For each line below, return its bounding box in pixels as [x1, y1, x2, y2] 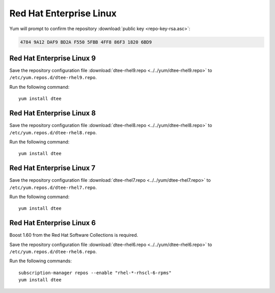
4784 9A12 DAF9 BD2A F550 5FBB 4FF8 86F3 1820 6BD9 [20, 39, 152, 45]
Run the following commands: [9, 258, 72, 264]
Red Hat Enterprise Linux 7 [9, 164, 96, 173]
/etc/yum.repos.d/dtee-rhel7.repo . [9, 184, 97, 190]
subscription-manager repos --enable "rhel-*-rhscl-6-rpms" [18, 270, 172, 276]
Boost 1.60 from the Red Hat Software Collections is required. [9, 232, 139, 238]
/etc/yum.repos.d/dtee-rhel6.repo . [9, 249, 97, 255]
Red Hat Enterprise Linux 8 [9, 109, 96, 117]
